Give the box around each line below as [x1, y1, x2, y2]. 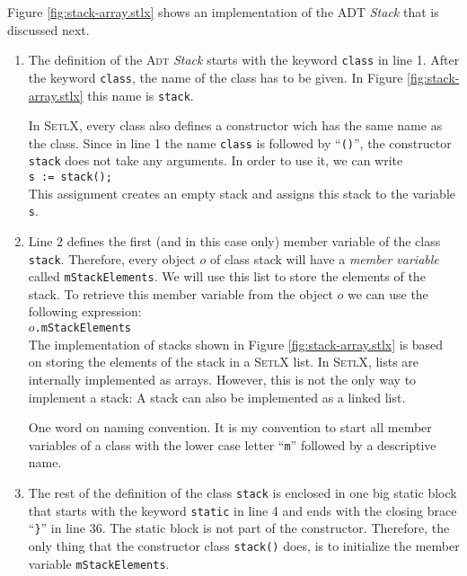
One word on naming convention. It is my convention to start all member [28, 418, 432, 437]
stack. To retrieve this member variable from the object [28, 284, 333, 303]
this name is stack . [87, 85, 194, 104]
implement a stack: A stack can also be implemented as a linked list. [28, 387, 406, 406]
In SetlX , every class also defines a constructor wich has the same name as [28, 116, 443, 135]
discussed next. [7, 20, 90, 39]
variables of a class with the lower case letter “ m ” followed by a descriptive [28, 435, 436, 454]
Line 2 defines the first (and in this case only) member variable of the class [28, 231, 441, 250]
